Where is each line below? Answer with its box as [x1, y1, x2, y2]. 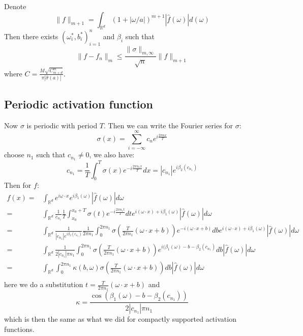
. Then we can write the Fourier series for [104, 120, 233, 130]
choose [4, 149, 24, 160]
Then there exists [4, 31, 58, 41]
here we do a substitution [4, 279, 83, 290]
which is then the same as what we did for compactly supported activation [4, 314, 236, 324]
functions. [4, 323, 35, 334]
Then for [4, 180, 32, 190]
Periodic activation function [4, 96, 154, 111]
